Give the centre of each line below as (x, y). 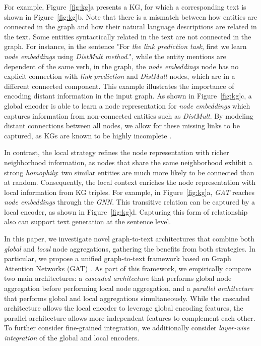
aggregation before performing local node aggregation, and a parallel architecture (129, 288)
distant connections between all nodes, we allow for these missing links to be (122, 126)
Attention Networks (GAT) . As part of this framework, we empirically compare (128, 268)
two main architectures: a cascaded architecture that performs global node (118, 278)
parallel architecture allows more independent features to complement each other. (130, 317)
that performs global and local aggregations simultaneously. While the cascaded (127, 298)
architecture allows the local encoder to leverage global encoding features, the (124, 308)
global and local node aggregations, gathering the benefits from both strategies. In (130, 248)
